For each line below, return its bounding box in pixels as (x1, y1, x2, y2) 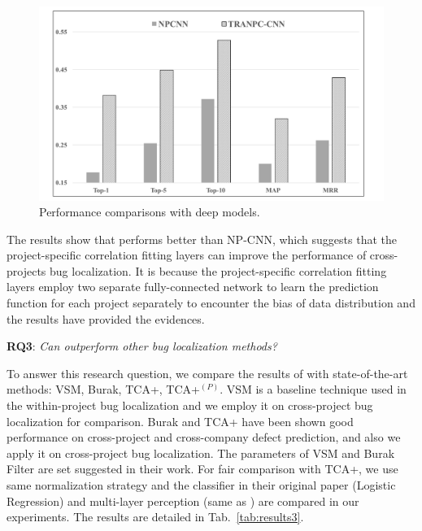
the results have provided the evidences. (7, 310, 205, 327)
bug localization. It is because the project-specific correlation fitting (50, 262, 387, 279)
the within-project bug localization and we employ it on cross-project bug (7, 397, 373, 414)
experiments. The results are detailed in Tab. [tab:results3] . (7, 508, 304, 525)
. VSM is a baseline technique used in (220, 381, 407, 398)
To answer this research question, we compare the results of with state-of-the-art (7, 364, 408, 381)
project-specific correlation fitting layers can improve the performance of (7, 246, 367, 263)
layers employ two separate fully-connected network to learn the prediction (7, 278, 379, 295)
